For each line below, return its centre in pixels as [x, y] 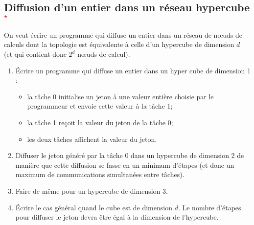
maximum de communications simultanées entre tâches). [100, 174]
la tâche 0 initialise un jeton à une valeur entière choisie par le [120, 96]
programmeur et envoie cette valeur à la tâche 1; [100, 106]
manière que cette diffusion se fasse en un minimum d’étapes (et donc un [125, 165]
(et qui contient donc [35, 54]
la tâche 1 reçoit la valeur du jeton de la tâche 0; [100, 122]
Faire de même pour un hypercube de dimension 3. [92, 191]
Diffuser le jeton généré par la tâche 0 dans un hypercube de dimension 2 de [130, 155]
